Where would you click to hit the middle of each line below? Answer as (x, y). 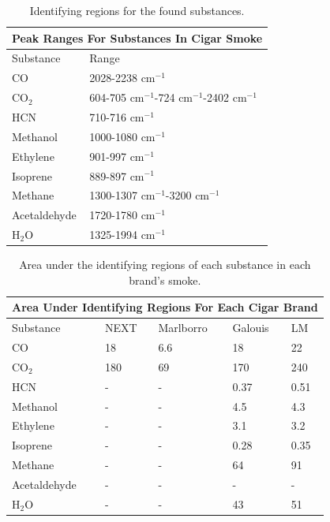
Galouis (251, 328)
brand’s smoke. (165, 280)
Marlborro (183, 328)
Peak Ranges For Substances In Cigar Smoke (137, 37)
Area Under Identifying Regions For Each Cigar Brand (165, 307)
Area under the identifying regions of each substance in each (165, 265)
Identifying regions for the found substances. (137, 10)
